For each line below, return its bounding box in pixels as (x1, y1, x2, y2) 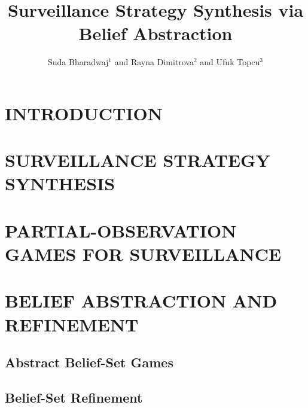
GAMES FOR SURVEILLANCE (5, 242, 282, 266)
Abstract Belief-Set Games (5, 353, 173, 372)
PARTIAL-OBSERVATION (5, 218, 237, 242)
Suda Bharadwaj (47, 56, 109, 68)
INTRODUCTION (5, 101, 163, 125)
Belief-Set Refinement (5, 388, 143, 406)
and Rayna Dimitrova (114, 56, 194, 68)
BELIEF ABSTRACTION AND (5, 288, 277, 313)
